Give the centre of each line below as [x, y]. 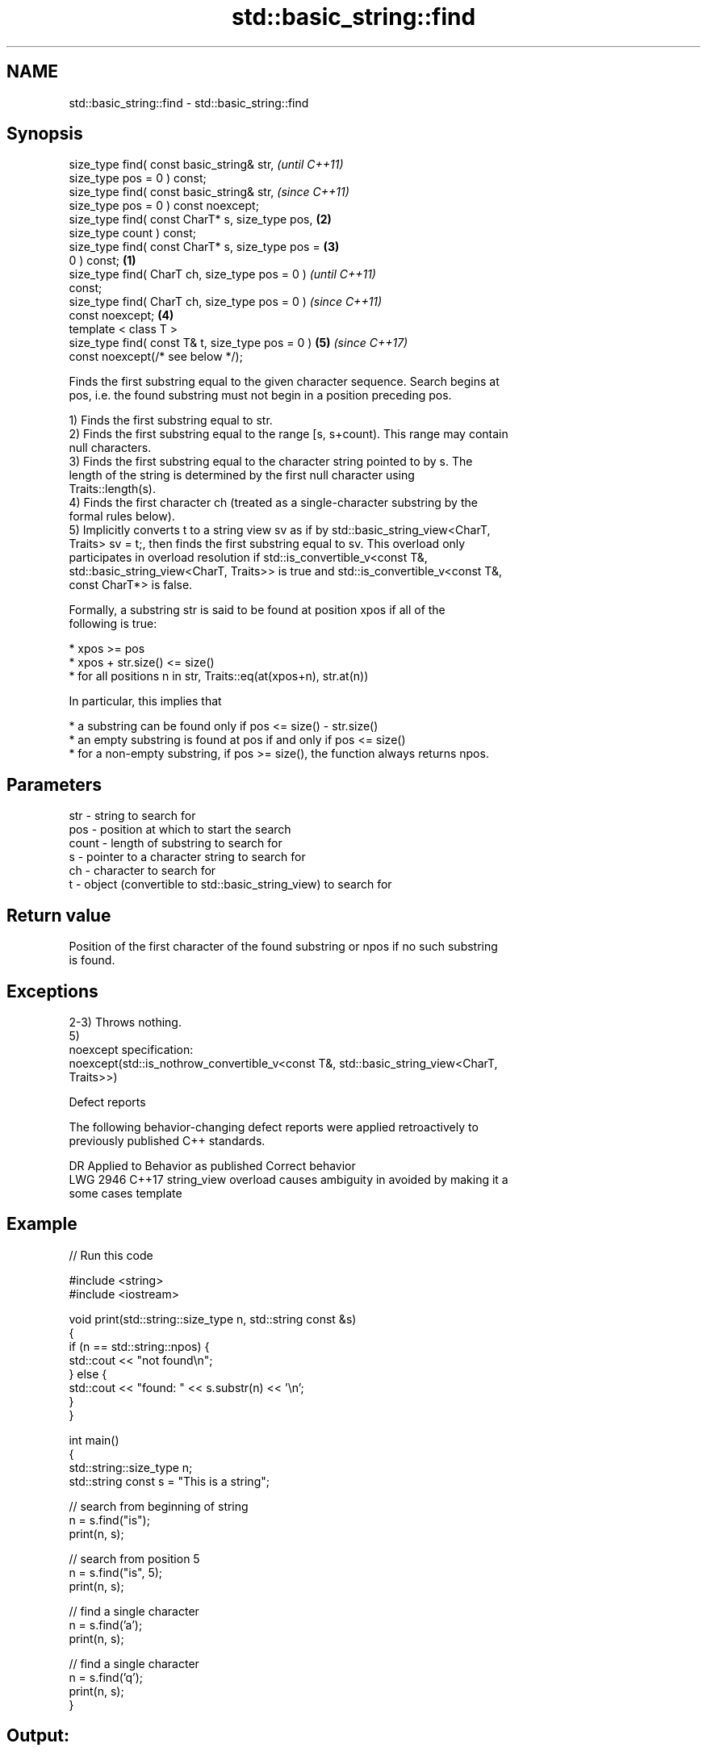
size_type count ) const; [132, 233]
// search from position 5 [134, 1558]
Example [42, 1224]
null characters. [110, 448]
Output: [38, 1736]
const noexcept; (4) [121, 316]
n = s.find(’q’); [106, 1677]
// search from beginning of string [159, 1506]
